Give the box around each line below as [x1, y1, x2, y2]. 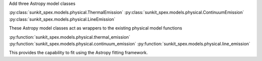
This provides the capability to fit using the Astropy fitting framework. [9, 50, 148, 56]
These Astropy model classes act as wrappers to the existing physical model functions [9, 25, 182, 31]
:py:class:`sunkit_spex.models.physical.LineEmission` [9, 16, 116, 22]
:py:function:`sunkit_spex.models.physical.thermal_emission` [9, 34, 131, 40]
